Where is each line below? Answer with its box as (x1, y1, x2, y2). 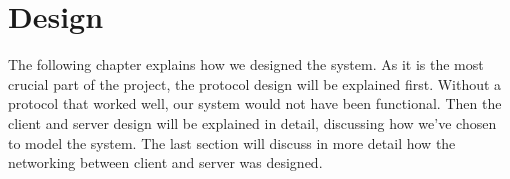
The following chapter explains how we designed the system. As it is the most (8, 54, 484, 75)
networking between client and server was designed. (8, 152, 323, 173)
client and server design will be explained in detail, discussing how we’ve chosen (8, 112, 497, 133)
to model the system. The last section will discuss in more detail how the (8, 132, 456, 153)
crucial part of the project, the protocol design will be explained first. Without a (8, 73, 502, 94)
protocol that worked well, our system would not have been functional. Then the (8, 93, 502, 114)
